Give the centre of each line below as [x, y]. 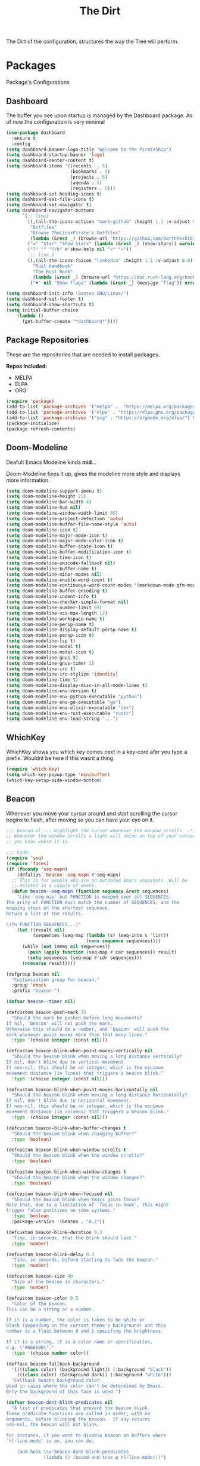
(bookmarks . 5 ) [90, 172]
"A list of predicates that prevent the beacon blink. [81, 1408]
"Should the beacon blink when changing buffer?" [74, 1134]
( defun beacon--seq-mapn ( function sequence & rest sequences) [90, 891]
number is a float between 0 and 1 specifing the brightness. [85, 1331]
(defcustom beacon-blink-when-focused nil [60, 1194]
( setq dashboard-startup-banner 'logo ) [56, 155]
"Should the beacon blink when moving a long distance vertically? [97, 1056]
